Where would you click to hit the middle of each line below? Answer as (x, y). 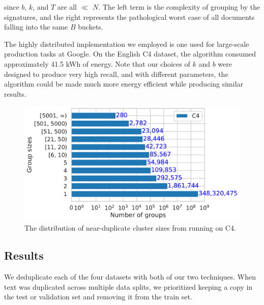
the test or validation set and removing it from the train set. (98, 297)
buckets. (91, 27)
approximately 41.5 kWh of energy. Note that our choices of (97, 63)
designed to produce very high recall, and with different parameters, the (116, 74)
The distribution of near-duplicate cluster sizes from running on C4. (130, 228)
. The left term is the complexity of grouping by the (179, 7)
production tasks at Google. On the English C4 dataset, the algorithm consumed (130, 54)
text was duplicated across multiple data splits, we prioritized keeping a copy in (128, 286)
